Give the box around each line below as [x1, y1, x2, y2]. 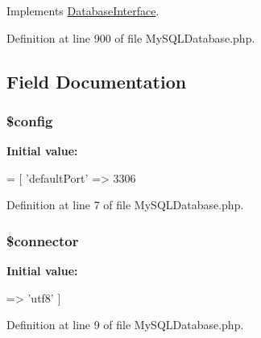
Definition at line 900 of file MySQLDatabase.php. [6, 29, 255, 46]
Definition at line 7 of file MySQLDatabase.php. [6, 196, 244, 213]
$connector [6, 230, 79, 250]
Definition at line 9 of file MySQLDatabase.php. [6, 316, 244, 333]
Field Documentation [6, 68, 187, 93]
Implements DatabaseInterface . [6, 2, 159, 19]
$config [6, 110, 53, 130]
